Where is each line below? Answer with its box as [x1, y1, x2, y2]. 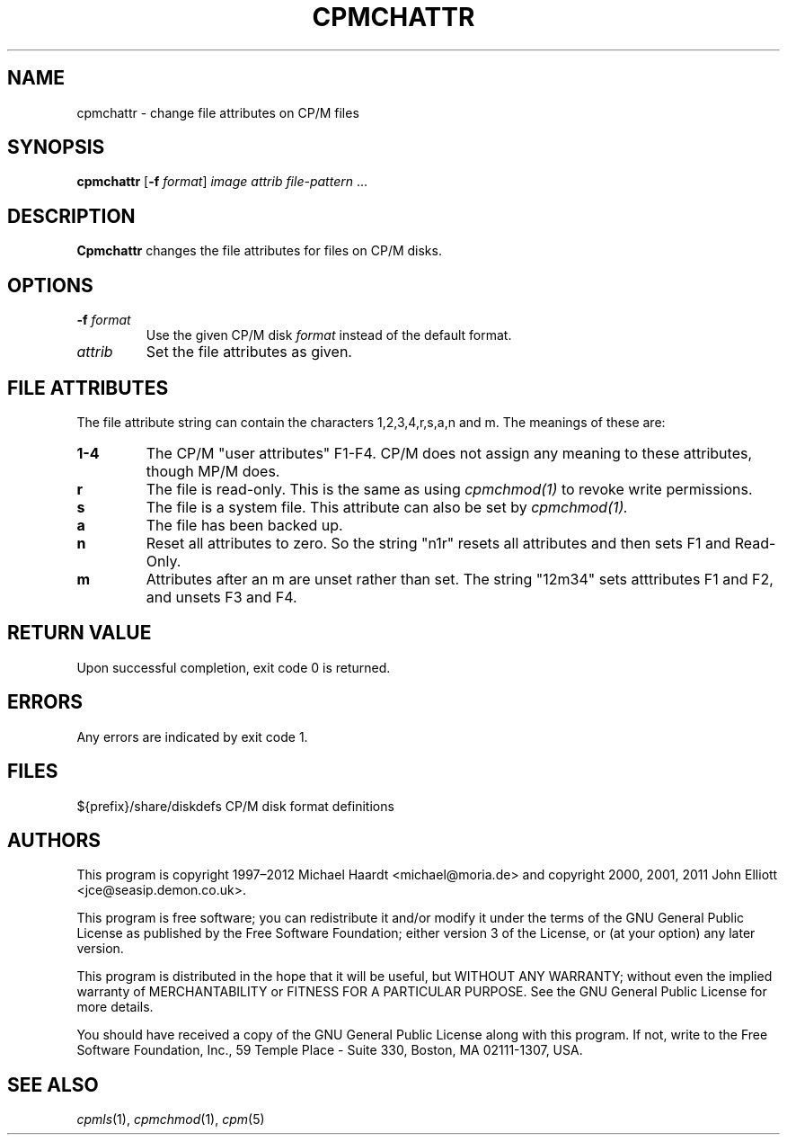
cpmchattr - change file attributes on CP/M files [76, 104, 359, 120]
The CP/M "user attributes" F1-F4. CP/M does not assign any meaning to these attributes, [146, 443, 753, 462]
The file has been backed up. [146, 515, 343, 534]
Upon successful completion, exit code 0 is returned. [76, 659, 391, 675]
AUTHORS [7, 828, 102, 852]
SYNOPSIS [7, 136, 105, 159]
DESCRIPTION [7, 204, 136, 228]
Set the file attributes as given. [146, 343, 352, 361]
